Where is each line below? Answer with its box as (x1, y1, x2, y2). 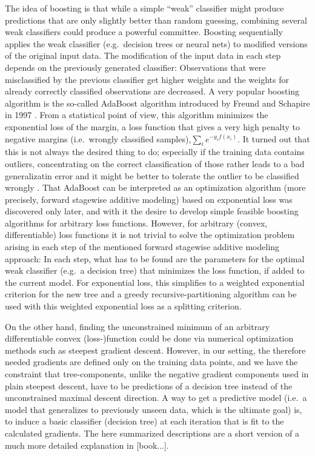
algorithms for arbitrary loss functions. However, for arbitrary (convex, (5, 216, 268, 229)
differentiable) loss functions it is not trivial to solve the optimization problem (5, 228, 295, 241)
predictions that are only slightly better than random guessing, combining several (5, 13, 307, 26)
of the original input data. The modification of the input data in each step (5, 49, 281, 62)
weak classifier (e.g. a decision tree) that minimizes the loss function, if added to (5, 264, 305, 277)
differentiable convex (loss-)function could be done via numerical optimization (5, 332, 294, 345)
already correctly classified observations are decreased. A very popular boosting (5, 85, 300, 97)
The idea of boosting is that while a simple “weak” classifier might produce (5, 2, 284, 14)
